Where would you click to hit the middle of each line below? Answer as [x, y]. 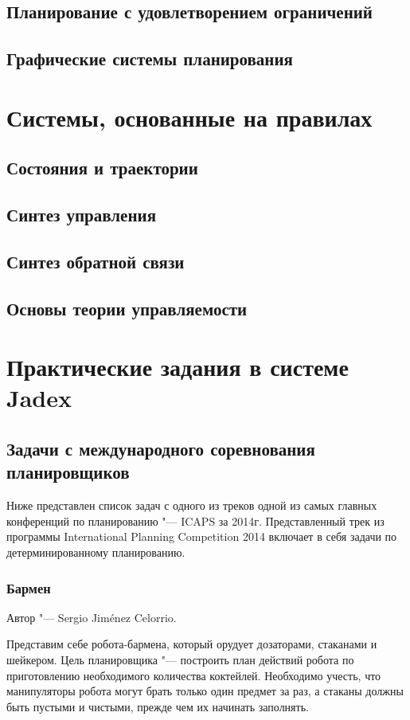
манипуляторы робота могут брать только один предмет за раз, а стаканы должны [205, 691]
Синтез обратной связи [96, 261]
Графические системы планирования [150, 59]
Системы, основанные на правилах [189, 117]
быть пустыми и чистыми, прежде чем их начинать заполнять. [158, 706]
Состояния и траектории [102, 168]
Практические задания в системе [178, 367]
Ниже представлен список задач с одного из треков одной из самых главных [192, 505]
